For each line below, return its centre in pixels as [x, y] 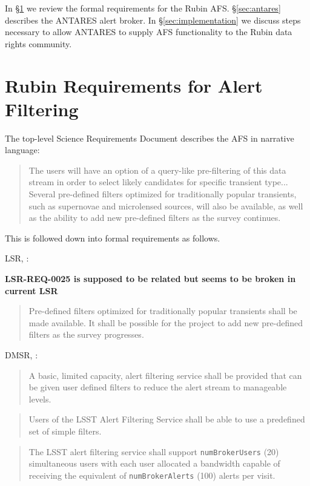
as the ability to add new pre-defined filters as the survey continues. [155, 218]
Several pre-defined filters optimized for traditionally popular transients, [163, 194]
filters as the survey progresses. [86, 334]
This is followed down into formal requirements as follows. [113, 238]
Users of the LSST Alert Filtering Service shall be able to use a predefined [167, 419]
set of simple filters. [65, 431]
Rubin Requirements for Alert [134, 85]
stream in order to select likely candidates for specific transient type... [158, 182]
